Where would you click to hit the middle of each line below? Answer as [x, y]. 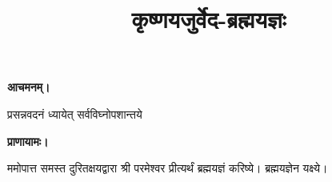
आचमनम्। [29, 87]
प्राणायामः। [28, 141]
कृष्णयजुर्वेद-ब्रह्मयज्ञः [209, 19]
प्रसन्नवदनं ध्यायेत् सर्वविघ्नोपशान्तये [75, 113]
